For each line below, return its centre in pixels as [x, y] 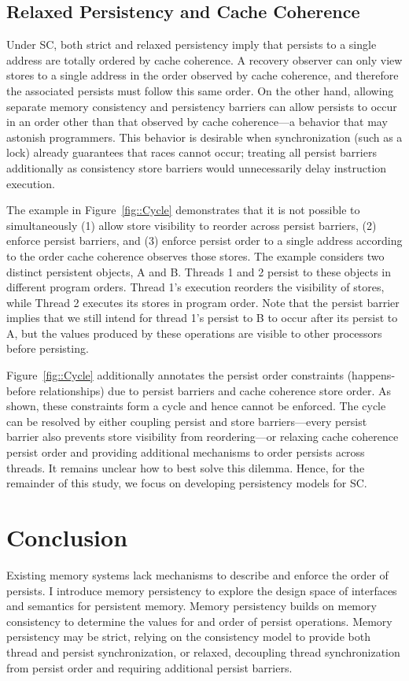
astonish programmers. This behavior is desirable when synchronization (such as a [204, 137]
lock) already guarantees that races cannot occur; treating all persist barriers [192, 152]
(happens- [371, 375]
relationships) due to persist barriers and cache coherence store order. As [215, 390]
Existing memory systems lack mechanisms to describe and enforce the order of [197, 574]
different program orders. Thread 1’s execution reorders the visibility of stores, [195, 287]
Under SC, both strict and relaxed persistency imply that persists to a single [192, 44]
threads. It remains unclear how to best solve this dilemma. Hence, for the [186, 467]
